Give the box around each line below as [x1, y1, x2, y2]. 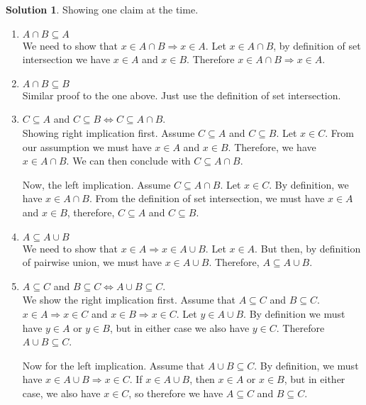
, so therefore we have [128, 385, 223, 400]
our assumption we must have [22, 139, 152, 154]
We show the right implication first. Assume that [22, 292, 236, 307]
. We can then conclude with [66, 153, 191, 168]
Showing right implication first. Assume [22, 125, 195, 140]
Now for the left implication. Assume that [22, 357, 205, 372]
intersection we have [22, 52, 111, 67]
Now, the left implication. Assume [22, 177, 171, 192]
